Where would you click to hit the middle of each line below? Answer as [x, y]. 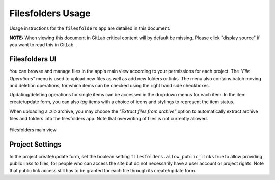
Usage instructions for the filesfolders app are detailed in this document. [90, 28]
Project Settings [35, 144]
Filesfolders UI [33, 59]
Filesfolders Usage [50, 13]
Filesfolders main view [33, 130]
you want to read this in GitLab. [42, 45]
